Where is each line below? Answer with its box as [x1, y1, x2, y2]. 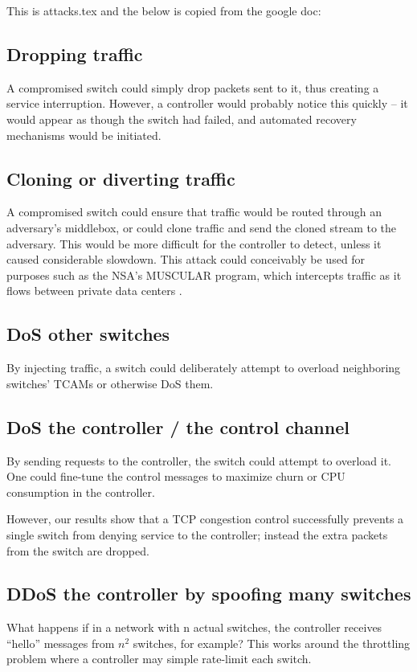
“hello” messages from [6, 634, 115, 651]
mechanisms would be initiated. [6, 126, 161, 143]
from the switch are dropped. [6, 542, 149, 559]
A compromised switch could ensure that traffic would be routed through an [6, 203, 382, 220]
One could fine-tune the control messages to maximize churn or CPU [6, 468, 345, 485]
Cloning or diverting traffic [6, 166, 235, 191]
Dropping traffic [6, 41, 143, 66]
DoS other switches [6, 322, 170, 346]
